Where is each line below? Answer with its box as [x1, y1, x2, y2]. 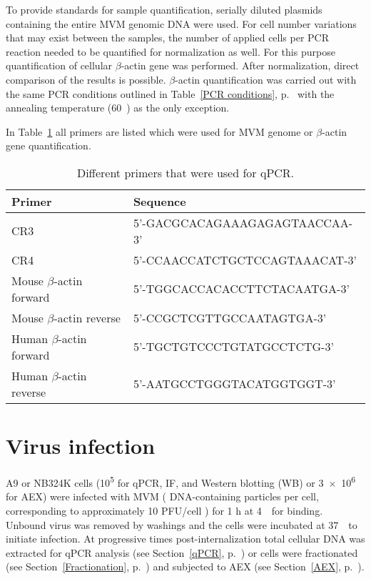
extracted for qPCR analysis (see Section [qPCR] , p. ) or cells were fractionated [6, 545, 358, 560]
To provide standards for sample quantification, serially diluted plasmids [6, 2, 322, 16]
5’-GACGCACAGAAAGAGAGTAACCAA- [133, 214, 353, 231]
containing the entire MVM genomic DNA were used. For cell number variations [6, 16, 357, 31]
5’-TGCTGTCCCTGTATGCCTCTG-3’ [133, 338, 334, 355]
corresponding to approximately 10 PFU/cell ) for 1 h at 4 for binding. [6, 503, 323, 518]
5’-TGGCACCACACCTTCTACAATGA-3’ [133, 280, 350, 297]
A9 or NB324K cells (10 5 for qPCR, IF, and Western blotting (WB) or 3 [6, 473, 324, 490]
